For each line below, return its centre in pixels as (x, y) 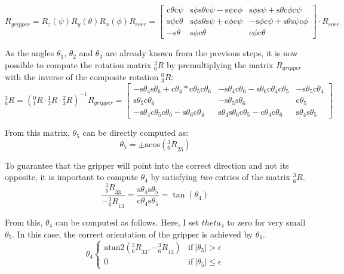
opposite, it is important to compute (72, 177)
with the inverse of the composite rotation (82, 77)
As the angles (30, 53)
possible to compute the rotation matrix (78, 64)
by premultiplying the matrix (220, 64)
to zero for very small (266, 222)
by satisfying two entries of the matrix (221, 177)
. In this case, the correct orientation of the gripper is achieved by (133, 234)
